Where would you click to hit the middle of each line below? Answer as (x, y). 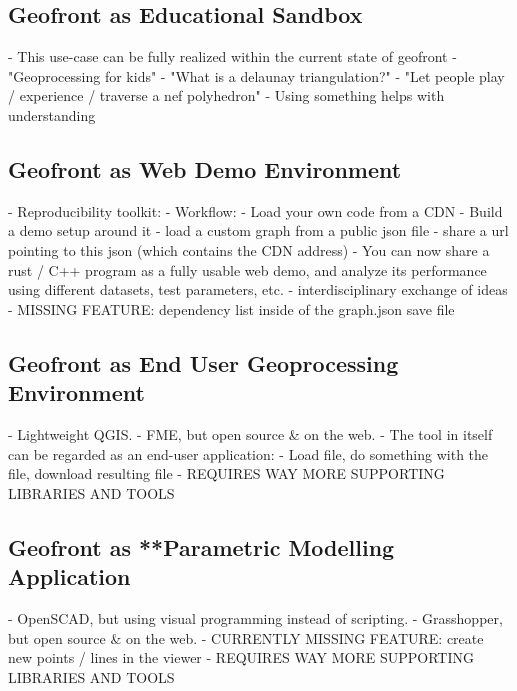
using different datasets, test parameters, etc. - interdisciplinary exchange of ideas (258, 289)
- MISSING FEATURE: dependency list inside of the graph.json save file (231, 308)
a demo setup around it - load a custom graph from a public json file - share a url (258, 230)
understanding (52, 114)
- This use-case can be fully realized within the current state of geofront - (232, 56)
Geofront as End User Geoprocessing (203, 362)
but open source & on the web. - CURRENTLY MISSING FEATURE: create (246, 637)
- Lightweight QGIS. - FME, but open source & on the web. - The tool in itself (250, 433)
